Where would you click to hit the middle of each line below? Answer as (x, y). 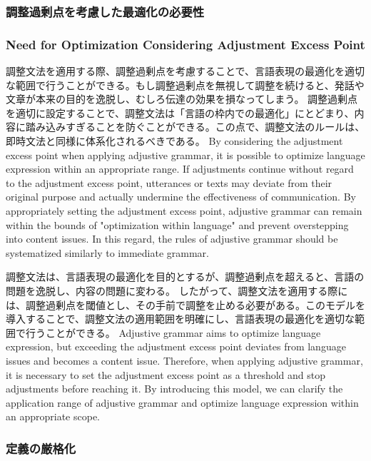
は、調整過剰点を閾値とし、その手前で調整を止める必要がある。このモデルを (185, 304)
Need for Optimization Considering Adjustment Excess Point (185, 44)
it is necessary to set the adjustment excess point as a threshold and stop (166, 374)
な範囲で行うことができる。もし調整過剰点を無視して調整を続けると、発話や (185, 85)
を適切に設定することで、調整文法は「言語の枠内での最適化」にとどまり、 (180, 112)
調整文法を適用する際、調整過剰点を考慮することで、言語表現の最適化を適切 (185, 71)
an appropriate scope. (53, 416)
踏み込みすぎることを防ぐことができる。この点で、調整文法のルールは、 (195, 127)
